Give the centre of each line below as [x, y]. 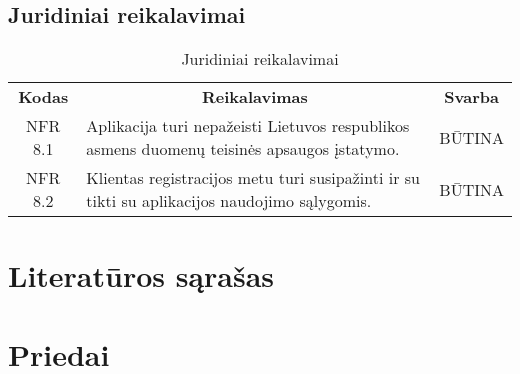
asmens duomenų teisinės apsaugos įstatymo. [243, 149]
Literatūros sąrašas [141, 275]
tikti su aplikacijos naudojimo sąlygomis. [229, 201]
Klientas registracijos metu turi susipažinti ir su [253, 178]
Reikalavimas [254, 97]
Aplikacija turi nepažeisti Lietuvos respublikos [248, 126]
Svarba [471, 97]
